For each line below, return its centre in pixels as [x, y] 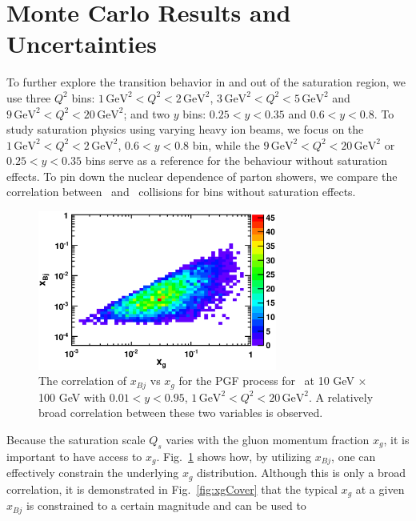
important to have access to [74, 456]
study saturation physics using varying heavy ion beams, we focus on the [185, 129]
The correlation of [83, 381]
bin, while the [226, 144]
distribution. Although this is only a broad [301, 473]
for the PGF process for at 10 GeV [266, 381]
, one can [354, 456]
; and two [147, 113]
